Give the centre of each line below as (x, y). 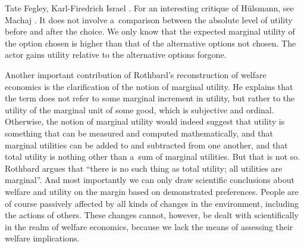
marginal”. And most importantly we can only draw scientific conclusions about (150, 180)
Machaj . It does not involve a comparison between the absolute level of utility (149, 19)
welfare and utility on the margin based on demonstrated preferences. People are (152, 191)
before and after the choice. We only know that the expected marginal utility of (150, 31)
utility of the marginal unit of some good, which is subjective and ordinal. (140, 109)
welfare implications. (42, 238)
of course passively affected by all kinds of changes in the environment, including (152, 203)
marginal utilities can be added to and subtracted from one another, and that (146, 145)
